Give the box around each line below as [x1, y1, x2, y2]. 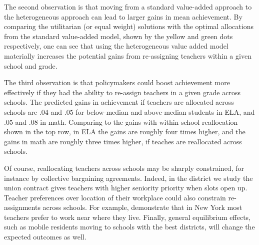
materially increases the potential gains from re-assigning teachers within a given [4, 50, 251, 61]
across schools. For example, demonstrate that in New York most [42, 202, 242, 212]
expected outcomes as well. [4, 231, 86, 242]
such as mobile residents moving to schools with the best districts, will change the [4, 221, 255, 232]
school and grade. [4, 60, 57, 71]
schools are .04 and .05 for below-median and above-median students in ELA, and [4, 106, 255, 117]
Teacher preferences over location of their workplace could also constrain [4, 192, 226, 202]
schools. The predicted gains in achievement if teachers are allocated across [4, 97, 234, 107]
